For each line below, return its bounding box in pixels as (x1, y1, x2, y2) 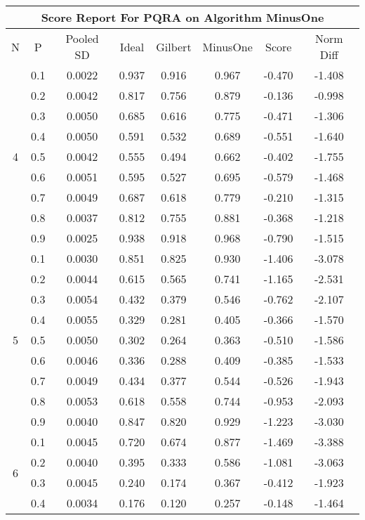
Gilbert (156, 38, 192, 55)
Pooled (65, 30, 99, 46)
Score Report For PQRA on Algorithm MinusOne (41, 9, 324, 25)
